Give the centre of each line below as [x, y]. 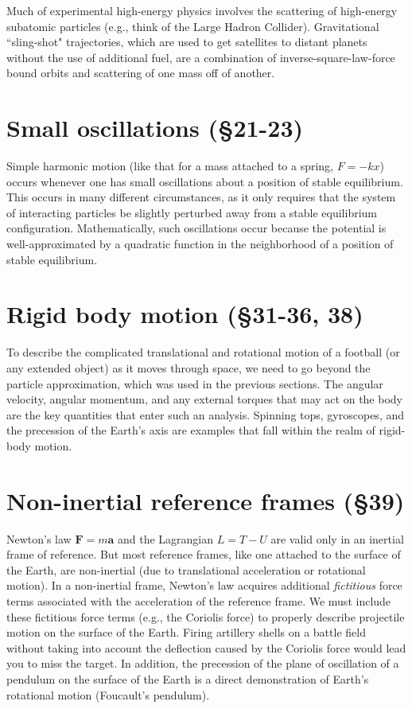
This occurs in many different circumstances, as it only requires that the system [201, 197]
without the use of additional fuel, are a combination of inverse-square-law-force [201, 57]
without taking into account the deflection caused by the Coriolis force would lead [206, 647]
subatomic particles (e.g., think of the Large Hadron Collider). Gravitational [193, 26]
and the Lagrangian [165, 538]
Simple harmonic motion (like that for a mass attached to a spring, [170, 166]
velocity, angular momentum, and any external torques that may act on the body [204, 399]
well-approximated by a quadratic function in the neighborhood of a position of [200, 244]
